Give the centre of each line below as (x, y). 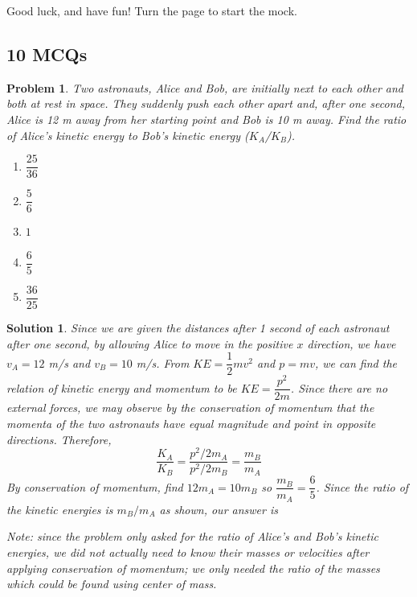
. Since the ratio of (362, 486)
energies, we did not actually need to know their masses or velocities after (188, 552)
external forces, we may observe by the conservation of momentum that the (190, 408)
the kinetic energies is (60, 509)
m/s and (69, 362)
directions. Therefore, (59, 439)
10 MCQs (47, 54)
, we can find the (356, 362)
